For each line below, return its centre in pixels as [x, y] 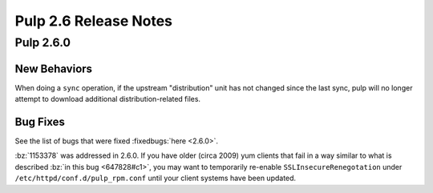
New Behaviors [53, 68]
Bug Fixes [40, 121]
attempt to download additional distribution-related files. [107, 99]
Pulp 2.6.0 [43, 42]
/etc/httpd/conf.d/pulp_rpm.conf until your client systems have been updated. [156, 178]
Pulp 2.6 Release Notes [93, 21]
